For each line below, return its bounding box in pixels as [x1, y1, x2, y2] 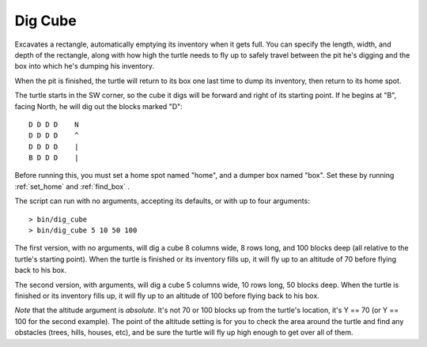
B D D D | [28, 153, 79, 162]
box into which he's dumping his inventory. [14, 62, 154, 71]
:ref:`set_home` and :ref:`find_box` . [14, 182, 130, 191]
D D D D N [28, 119, 79, 129]
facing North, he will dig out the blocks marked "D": [14, 101, 183, 111]
